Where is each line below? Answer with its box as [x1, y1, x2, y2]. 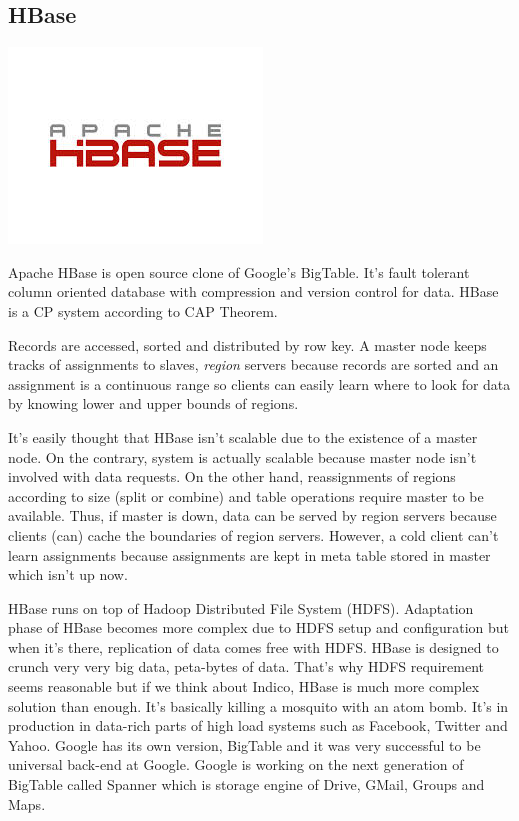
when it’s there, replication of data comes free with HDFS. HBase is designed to [8, 636, 499, 657]
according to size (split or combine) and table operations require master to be [8, 485, 484, 506]
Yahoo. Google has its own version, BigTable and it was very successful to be [8, 734, 481, 755]
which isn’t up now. [8, 564, 128, 585]
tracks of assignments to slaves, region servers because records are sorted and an [8, 354, 499, 375]
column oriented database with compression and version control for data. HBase [8, 281, 499, 302]
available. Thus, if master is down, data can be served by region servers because [8, 505, 497, 526]
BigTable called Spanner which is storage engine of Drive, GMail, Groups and [8, 774, 485, 795]
